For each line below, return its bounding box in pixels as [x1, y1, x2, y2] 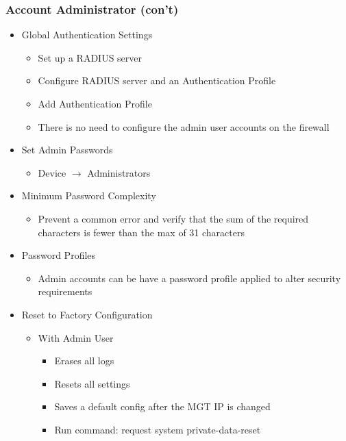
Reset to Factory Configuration [21, 307, 153, 321]
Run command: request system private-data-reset [54, 422, 261, 436]
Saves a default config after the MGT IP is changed [54, 399, 271, 414]
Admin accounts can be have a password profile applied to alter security [38, 270, 341, 285]
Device [38, 165, 66, 179]
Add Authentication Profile [38, 97, 152, 110]
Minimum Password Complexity [21, 188, 156, 203]
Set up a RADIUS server [38, 50, 143, 64]
